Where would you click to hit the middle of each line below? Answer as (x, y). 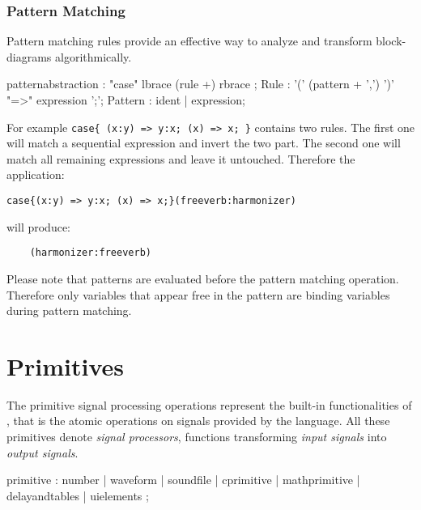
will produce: (39, 226)
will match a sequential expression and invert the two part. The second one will (204, 143)
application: (36, 174)
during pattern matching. (69, 310)
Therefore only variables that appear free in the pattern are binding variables (198, 294)
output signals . (43, 452)
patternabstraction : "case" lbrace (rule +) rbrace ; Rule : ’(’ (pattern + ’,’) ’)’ (200, 84)
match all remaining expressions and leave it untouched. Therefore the (181, 158)
